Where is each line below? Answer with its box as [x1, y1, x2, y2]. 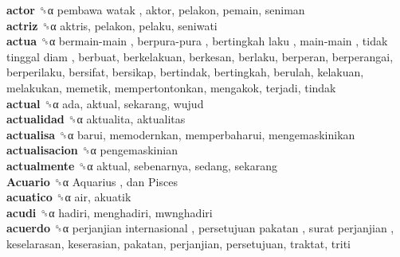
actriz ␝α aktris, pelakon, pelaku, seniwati [6, 17, 218, 33]
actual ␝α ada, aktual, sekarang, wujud [6, 95, 204, 111]
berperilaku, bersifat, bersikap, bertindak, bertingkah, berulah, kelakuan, [6, 64, 364, 80]
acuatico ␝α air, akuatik [6, 189, 131, 205]
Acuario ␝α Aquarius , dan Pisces [6, 173, 178, 189]
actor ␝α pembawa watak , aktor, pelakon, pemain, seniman [6, 2, 305, 18]
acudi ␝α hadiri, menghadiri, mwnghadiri [6, 204, 213, 220]
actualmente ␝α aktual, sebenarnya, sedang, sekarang [6, 157, 277, 173]
